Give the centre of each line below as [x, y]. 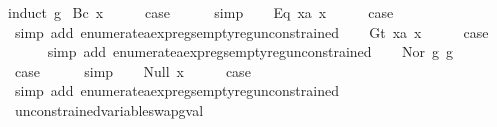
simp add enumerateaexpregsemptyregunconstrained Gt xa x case [251, 31]
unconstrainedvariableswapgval [109, 109]
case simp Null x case [132, 70]
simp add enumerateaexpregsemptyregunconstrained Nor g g [250, 51]
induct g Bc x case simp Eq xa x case [201, 12]
